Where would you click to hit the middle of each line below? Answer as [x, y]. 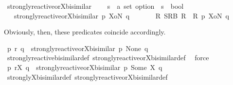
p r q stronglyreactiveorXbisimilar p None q [78, 48]
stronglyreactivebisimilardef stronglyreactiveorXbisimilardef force [108, 58]
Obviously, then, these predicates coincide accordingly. [85, 32]
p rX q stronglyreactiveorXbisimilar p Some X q [85, 67]
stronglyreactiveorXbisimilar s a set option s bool [95, 6]
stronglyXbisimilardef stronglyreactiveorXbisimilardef [87, 76]
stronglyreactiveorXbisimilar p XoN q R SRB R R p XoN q [121, 15]
